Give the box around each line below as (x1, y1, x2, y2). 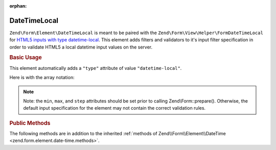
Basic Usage (9, 54, 42, 61)
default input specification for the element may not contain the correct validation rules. (23, 105, 206, 111)
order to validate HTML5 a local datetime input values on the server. (9, 44, 153, 50)
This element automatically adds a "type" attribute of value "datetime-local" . (9, 65, 182, 71)
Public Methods (9, 119, 51, 127)
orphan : (9, 3, 27, 9)
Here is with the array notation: (9, 74, 75, 81)
